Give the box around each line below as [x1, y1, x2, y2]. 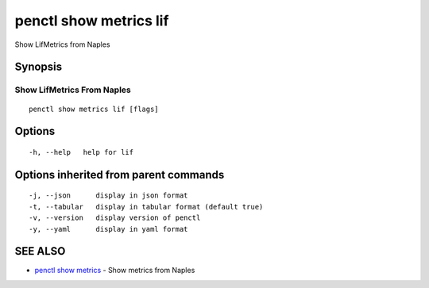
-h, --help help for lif [29, 148, 134, 156]
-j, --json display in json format [29, 191, 188, 200]
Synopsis [14, 60, 63, 74]
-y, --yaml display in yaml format [29, 225, 188, 233]
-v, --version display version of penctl [29, 213, 201, 222]
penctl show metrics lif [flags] [29, 104, 159, 113]
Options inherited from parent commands [14, 167, 225, 182]
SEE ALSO [14, 244, 66, 258]
